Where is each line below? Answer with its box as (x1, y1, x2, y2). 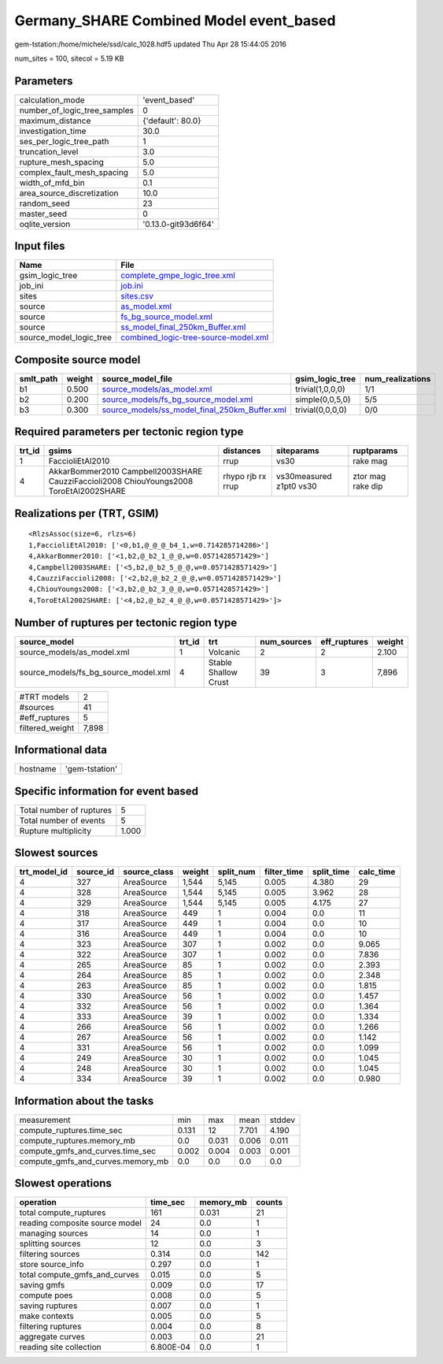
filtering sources (19, 1249, 80, 1260)
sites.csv (120, 291, 153, 302)
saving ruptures (19, 1300, 78, 1311)
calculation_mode (19, 95, 86, 106)
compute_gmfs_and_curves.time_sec (19, 1145, 157, 1156)
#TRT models (19, 691, 70, 702)
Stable (209, 656, 232, 667)
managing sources (19, 1228, 88, 1239)
